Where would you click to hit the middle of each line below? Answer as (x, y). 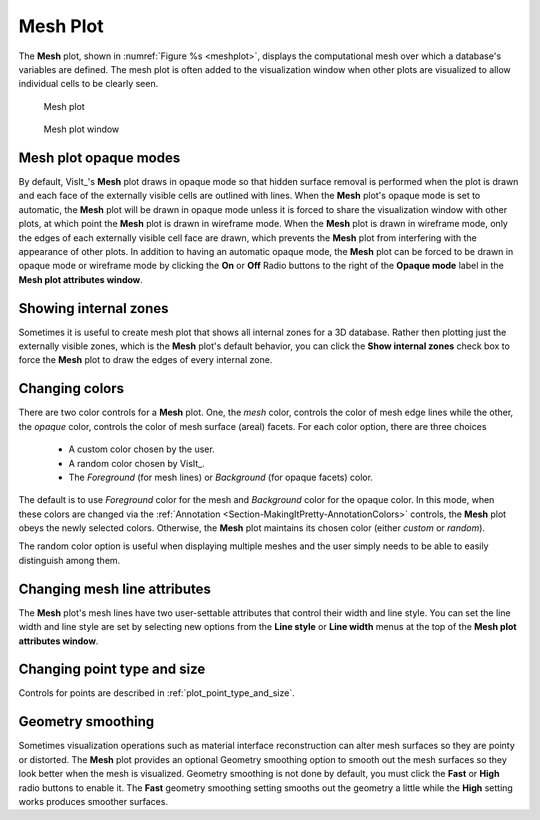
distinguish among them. (69, 560)
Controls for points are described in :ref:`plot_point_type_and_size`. (156, 693)
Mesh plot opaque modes (99, 157)
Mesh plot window (81, 129)
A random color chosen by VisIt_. (136, 463)
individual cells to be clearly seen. (88, 84)
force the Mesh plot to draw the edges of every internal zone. (145, 360)
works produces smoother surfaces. (93, 801)
